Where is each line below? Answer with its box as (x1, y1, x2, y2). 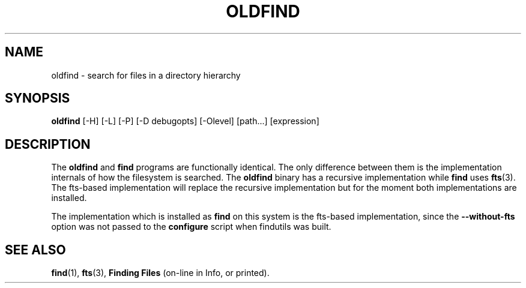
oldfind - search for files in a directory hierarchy (51, 70, 241, 80)
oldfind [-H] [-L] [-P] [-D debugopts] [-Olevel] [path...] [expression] (51, 116, 319, 127)
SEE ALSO (5, 242, 66, 257)
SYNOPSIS (5, 91, 70, 106)
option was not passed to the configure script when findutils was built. (51, 221, 331, 232)
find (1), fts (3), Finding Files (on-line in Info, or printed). (51, 268, 270, 278)
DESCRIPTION (5, 136, 91, 152)
